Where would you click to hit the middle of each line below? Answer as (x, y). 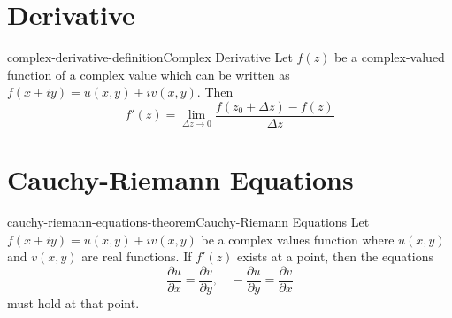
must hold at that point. (73, 302)
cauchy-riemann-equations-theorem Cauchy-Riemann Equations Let (188, 222)
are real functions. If (137, 256)
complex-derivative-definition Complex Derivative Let (150, 57)
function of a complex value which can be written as (149, 74)
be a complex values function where (298, 239)
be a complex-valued (390, 57)
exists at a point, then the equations (335, 256)
